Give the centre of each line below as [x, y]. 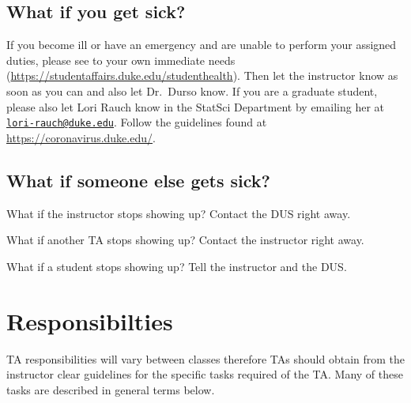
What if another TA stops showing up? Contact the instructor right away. [185, 240]
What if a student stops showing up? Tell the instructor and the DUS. [177, 266]
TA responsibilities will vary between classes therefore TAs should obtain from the [206, 358]
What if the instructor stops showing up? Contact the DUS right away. [179, 213]
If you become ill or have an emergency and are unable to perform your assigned [202, 45]
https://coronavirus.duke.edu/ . [81, 137]
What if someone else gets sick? [139, 180]
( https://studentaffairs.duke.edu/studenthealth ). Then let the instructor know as [202, 75]
